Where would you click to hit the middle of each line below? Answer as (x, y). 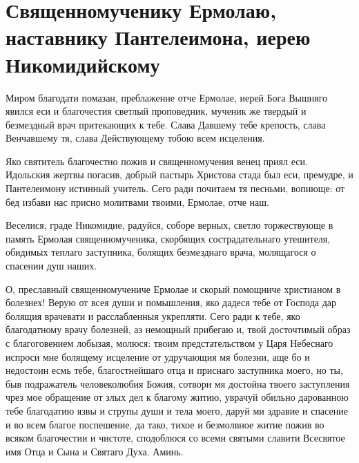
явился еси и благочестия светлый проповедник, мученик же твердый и (156, 111)
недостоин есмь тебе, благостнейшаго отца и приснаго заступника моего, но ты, (174, 370)
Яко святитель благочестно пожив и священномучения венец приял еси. (157, 161)
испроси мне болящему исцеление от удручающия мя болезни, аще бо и (158, 356)
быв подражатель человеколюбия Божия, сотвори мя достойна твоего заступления (178, 383)
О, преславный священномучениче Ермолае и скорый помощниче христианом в (173, 289)
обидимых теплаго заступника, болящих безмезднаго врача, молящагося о (161, 252)
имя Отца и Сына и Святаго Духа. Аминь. (95, 451)
